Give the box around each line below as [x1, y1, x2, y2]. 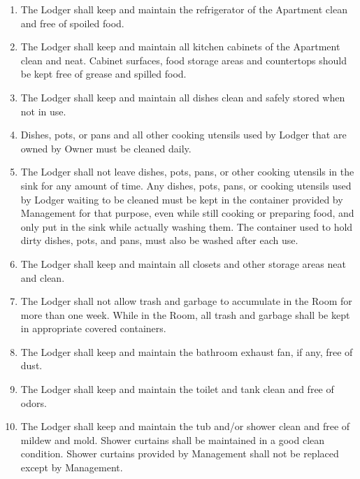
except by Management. [20, 460, 123, 475]
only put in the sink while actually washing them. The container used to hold [20, 219, 353, 234]
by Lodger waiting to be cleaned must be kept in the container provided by [20, 192, 343, 206]
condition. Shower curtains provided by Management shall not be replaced [20, 446, 339, 461]
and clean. [20, 270, 65, 285]
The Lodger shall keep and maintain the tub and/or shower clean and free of [20, 419, 350, 434]
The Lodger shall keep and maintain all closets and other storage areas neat [20, 256, 346, 271]
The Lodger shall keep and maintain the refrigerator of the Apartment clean [20, 2, 347, 16]
